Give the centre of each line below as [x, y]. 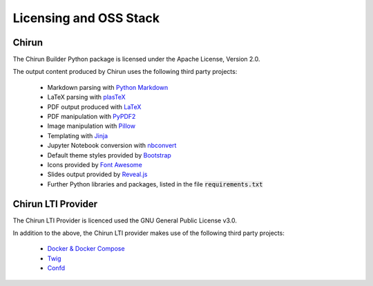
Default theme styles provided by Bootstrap [109, 155]
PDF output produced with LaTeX [94, 106]
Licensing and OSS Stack [86, 18]
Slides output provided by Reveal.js [97, 174]
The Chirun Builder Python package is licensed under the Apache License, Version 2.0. [136, 59]
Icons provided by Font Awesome [95, 164]
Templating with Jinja [78, 135]
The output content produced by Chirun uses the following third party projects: [125, 72]
